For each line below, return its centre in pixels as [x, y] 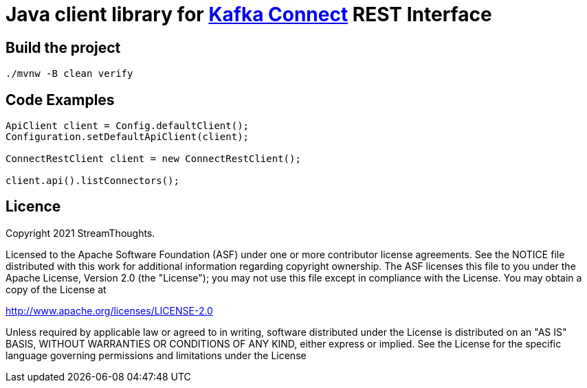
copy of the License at [56, 289]
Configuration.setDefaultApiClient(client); [128, 137]
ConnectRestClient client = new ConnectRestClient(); [153, 159]
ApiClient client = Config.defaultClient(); [128, 126]
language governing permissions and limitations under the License [156, 355]
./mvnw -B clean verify [69, 74]
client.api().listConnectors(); [92, 181]
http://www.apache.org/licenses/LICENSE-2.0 [109, 310]
